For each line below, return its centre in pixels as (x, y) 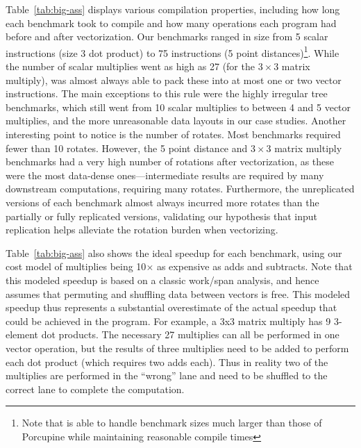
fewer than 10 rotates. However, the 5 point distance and (127, 148)
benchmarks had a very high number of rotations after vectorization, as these (170, 161)
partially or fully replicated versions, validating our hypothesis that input (161, 216)
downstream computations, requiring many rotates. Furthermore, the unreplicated (180, 189)
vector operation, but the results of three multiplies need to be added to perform (177, 348)
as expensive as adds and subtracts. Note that (254, 266)
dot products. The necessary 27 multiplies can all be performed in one (190, 334)
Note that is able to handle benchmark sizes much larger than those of (172, 423)
